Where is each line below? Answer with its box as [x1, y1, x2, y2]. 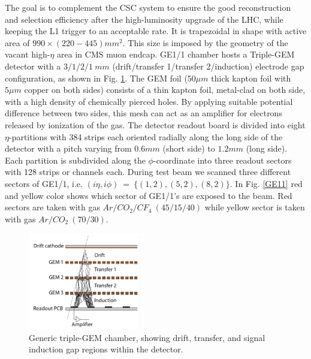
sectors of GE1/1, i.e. [5, 177, 83, 189]
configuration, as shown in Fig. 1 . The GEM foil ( [5, 71, 188, 84]
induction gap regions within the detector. [29, 343, 183, 355]
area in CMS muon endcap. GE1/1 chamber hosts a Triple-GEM [57, 48, 295, 61]
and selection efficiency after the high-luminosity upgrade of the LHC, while [5, 13, 283, 25]
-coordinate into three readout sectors [153, 153, 292, 166]
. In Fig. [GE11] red [230, 177, 303, 189]
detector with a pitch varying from [5, 142, 132, 155]
